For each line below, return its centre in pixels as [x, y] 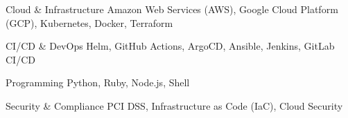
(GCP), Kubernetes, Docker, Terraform [89, 22]
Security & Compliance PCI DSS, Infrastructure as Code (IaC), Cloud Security [174, 105]
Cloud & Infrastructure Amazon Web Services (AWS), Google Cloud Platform [172, 9]
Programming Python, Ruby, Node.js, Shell [98, 82]
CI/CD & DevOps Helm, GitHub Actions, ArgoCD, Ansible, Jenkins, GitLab [170, 46]
